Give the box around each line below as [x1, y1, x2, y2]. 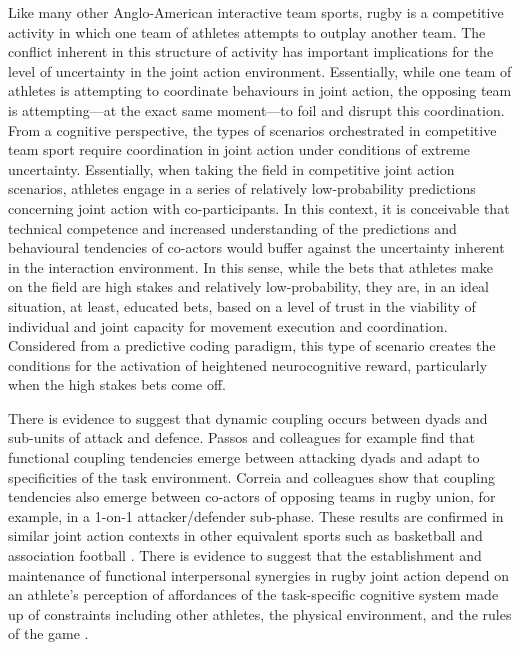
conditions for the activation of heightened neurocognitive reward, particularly [8, 354, 488, 375]
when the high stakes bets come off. [8, 374, 226, 395]
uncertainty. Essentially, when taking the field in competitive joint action [8, 158, 455, 179]
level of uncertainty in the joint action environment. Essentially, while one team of [8, 60, 512, 81]
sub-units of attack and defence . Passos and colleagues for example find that [8, 427, 475, 448]
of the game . [8, 623, 89, 644]
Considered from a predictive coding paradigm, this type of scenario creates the [8, 335, 496, 356]
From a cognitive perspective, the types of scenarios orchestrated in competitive [8, 119, 497, 140]
